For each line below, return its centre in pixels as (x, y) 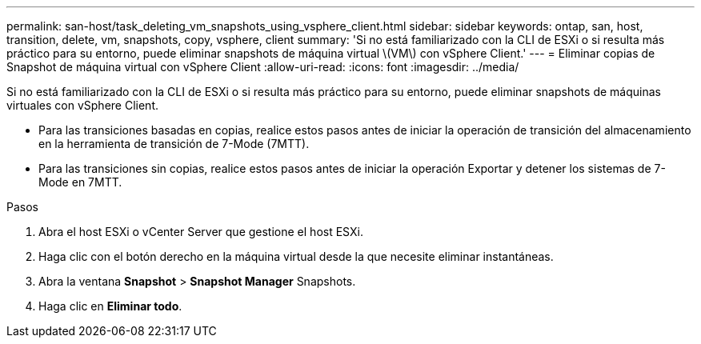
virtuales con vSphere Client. (83, 105)
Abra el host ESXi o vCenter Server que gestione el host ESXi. (201, 232)
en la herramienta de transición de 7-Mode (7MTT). (174, 144)
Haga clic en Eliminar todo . (110, 306)
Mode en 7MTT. (80, 182)
